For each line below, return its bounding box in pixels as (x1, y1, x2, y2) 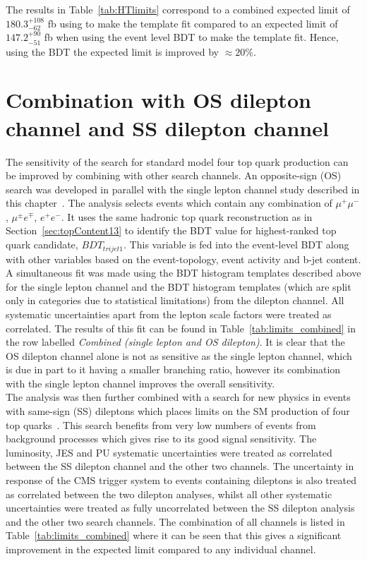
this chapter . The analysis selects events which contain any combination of (6, 195, 332, 210)
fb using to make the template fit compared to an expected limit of (47, 16, 338, 30)
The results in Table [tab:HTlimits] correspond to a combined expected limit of (6, 2, 350, 16)
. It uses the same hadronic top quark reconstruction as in (61, 209, 313, 224)
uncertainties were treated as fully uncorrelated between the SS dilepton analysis (6, 500, 355, 515)
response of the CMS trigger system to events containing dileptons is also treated (6, 473, 356, 488)
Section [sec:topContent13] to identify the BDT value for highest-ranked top (6, 223, 337, 238)
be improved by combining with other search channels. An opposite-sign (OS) (6, 168, 342, 183)
